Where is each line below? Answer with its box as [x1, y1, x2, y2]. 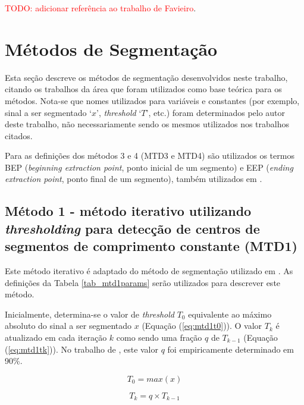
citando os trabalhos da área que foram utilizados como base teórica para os [5, 83, 282, 95]
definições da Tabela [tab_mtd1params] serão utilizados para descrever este [5, 276, 281, 288]
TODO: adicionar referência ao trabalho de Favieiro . [5, 2, 196, 14]
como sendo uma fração [116, 331, 202, 344]
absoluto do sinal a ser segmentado [5, 319, 132, 332]
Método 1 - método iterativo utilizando [5, 202, 252, 220]
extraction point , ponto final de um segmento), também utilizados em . [5, 172, 262, 185]
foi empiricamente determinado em [167, 343, 294, 355]
